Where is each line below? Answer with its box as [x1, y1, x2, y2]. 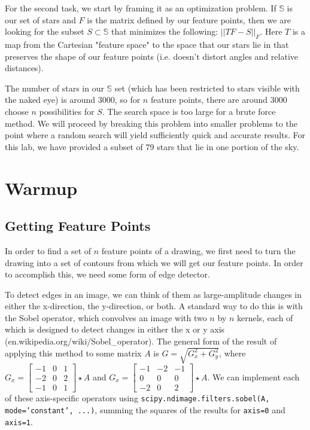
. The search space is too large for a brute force [102, 105, 276, 117]
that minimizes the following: [111, 25, 218, 38]
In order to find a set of [5, 244, 92, 257]
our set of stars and [5, 13, 76, 26]
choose [5, 105, 29, 117]
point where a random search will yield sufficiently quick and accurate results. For [5, 129, 306, 141]
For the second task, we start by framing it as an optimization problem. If [5, 2, 276, 14]
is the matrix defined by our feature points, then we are [87, 13, 291, 26]
